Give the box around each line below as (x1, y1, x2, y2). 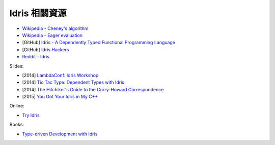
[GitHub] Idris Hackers (22, 46, 69, 53)
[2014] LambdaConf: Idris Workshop (22, 72, 99, 78)
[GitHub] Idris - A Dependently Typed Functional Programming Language (22, 40, 176, 46)
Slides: (9, 63, 24, 69)
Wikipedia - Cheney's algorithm (22, 25, 89, 31)
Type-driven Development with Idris (22, 131, 98, 137)
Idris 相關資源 (9, 8, 67, 19)
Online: (9, 103, 25, 109)
